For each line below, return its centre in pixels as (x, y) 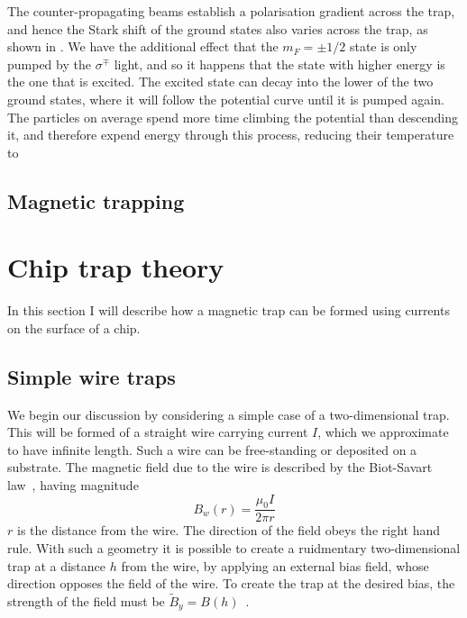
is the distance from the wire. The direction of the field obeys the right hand (228, 530)
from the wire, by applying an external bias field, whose (275, 565)
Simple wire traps (92, 376)
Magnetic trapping (96, 200)
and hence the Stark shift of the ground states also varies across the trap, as (218, 28)
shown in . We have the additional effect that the (143, 46)
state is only (383, 46)
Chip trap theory (116, 267)
